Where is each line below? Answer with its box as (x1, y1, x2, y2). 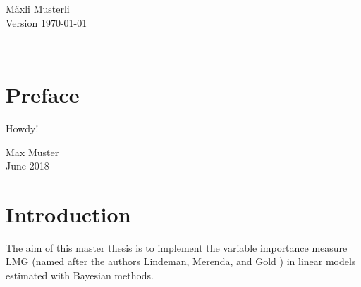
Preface (6, 79, 80, 108)
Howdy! (6, 120, 39, 135)
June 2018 (6, 158, 49, 173)
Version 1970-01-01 (6, 15, 87, 30)
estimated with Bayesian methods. (6, 268, 154, 282)
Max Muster (6, 144, 59, 159)
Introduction (6, 199, 131, 228)
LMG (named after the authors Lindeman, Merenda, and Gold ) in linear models (6, 254, 356, 269)
